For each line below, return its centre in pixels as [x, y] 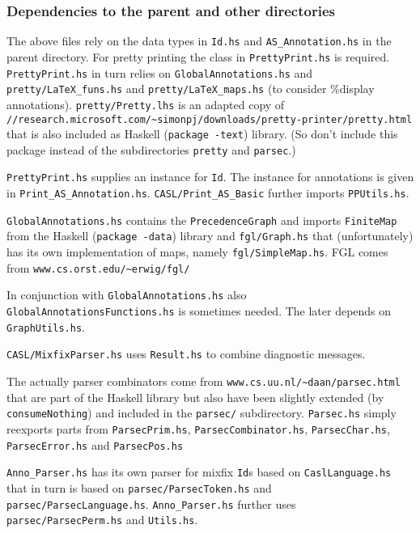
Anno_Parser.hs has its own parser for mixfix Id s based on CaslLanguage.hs [199, 472]
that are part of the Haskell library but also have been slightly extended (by [195, 397]
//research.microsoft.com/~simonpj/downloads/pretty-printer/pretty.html [210, 119]
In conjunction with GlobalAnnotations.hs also [127, 295]
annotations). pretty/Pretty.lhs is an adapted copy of [146, 104]
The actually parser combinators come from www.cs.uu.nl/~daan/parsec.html [204, 381]
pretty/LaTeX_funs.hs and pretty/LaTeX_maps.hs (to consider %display [191, 89]
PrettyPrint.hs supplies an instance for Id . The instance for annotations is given [210, 177]
